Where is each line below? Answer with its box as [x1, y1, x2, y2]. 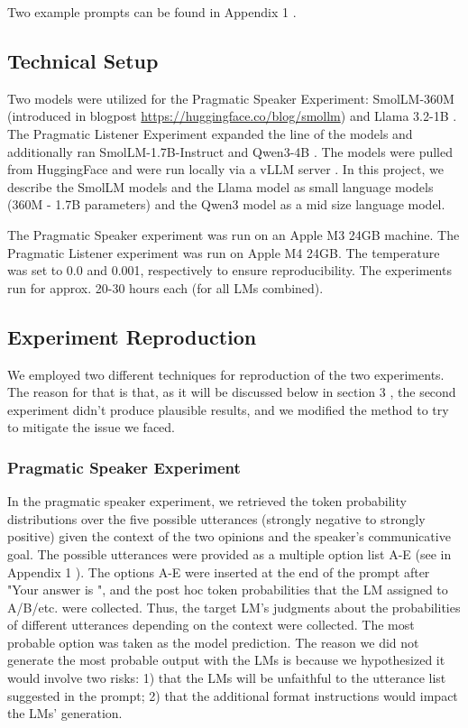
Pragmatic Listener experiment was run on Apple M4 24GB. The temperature [7, 243, 440, 262]
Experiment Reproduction [7, 322, 257, 350]
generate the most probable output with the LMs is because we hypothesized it [7, 650, 445, 669]
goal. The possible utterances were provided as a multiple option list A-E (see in [7, 544, 452, 563]
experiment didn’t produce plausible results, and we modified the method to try [7, 400, 449, 419]
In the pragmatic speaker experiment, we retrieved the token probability [7, 492, 407, 511]
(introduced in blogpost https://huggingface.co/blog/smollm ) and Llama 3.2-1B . [7, 106, 457, 125]
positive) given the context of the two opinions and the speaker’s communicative [7, 527, 451, 546]
